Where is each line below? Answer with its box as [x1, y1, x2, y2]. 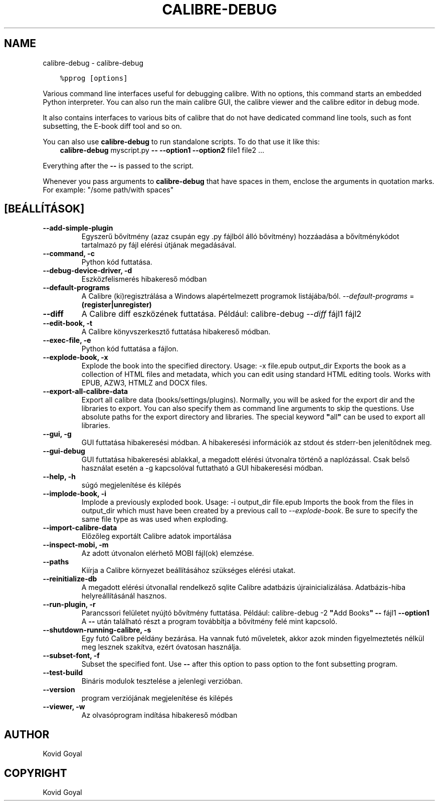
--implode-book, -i [43, 489, 106, 498]
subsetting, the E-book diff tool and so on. [43, 121, 182, 130]
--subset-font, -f [43, 651, 100, 660]
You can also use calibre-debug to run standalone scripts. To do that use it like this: [43, 137, 320, 146]
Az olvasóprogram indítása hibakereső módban [81, 711, 238, 720]
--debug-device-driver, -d [43, 266, 132, 275]
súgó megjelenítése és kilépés [81, 481, 181, 490]
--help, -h [43, 472, 76, 481]
